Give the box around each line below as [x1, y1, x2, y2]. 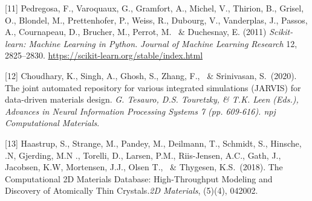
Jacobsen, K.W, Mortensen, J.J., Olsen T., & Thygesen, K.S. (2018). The [5, 161, 283, 173]
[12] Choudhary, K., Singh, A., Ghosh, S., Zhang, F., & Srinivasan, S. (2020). [5, 69, 297, 81]
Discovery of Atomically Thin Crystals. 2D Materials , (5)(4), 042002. [5, 184, 258, 197]
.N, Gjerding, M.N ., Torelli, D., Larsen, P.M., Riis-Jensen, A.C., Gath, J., [5, 148, 281, 161]
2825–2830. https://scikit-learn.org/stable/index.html [5, 49, 203, 62]
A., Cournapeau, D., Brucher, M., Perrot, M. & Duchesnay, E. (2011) [5, 25, 267, 38]
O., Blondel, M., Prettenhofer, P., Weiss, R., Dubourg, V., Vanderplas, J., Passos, [5, 13, 308, 26]
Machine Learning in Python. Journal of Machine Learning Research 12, [28, 37, 297, 49]
